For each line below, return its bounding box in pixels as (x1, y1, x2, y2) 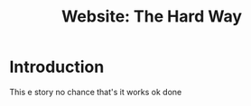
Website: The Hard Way (61, 6, 242, 27)
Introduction (9, 57, 105, 77)
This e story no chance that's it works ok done (9, 86, 182, 97)
